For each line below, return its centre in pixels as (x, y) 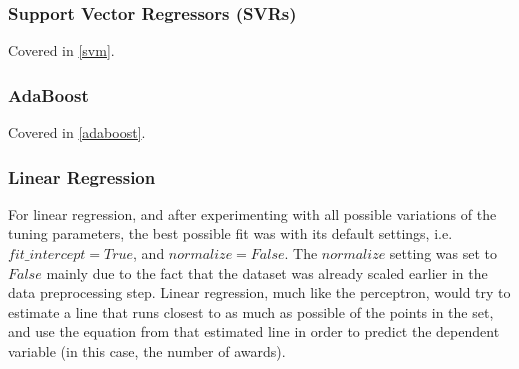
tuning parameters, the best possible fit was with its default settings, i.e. (230, 233)
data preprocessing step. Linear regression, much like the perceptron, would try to (259, 292)
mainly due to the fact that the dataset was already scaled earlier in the (267, 272)
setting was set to (443, 253)
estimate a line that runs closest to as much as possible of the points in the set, (251, 311)
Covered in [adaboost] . (77, 132)
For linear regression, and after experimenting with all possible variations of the (252, 213)
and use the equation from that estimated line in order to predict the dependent (254, 331)
